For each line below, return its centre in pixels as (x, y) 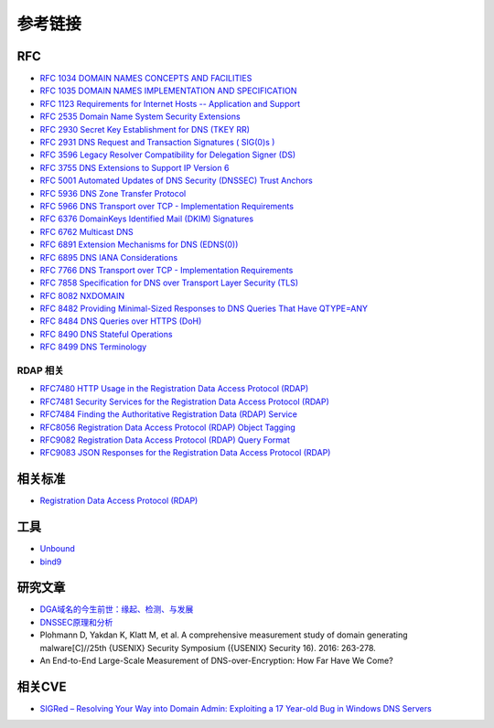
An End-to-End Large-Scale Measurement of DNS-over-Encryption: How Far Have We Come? (216, 661)
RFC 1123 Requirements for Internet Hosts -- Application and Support (170, 103)
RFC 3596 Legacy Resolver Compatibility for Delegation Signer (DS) (168, 155)
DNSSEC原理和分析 (76, 622)
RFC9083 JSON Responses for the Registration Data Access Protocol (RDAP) (185, 453)
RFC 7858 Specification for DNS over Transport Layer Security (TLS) (169, 283)
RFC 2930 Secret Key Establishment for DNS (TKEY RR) (145, 129)
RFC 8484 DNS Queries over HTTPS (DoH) (121, 321)
